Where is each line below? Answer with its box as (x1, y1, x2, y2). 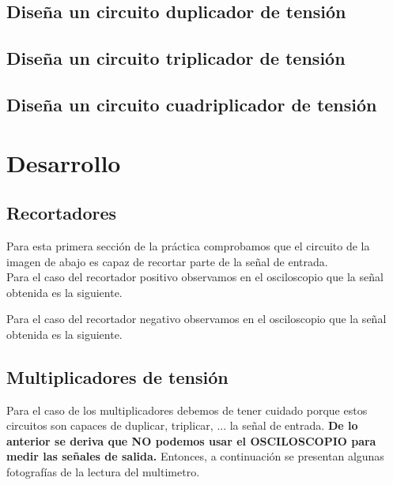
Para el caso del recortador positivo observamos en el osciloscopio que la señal (6, 269, 384, 285)
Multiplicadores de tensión (6, 364, 229, 389)
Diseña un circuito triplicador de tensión (6, 46, 346, 70)
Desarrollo (6, 146, 121, 179)
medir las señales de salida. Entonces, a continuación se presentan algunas (6, 448, 384, 464)
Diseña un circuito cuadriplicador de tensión (6, 92, 377, 116)
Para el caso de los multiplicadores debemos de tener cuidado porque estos (6, 401, 368, 418)
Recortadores (6, 201, 117, 225)
